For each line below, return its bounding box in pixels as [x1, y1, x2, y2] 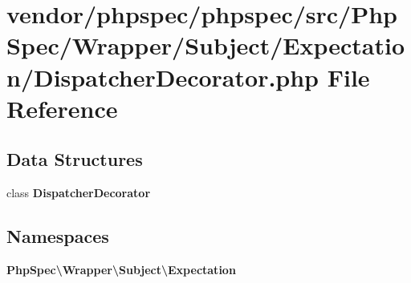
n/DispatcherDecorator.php [6, 60, 319, 93]
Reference [6, 91, 118, 124]
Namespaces [6, 224, 109, 249]
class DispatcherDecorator [6, 184, 151, 201]
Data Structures [6, 147, 143, 172]
